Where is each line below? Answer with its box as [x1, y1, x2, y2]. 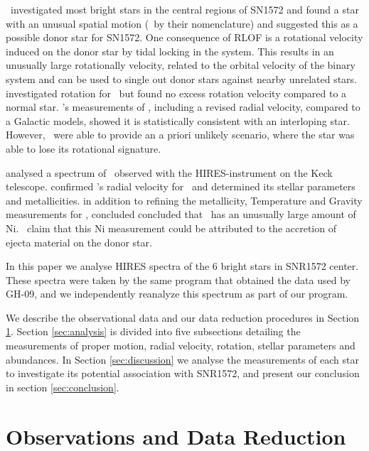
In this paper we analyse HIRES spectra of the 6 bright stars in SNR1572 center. [6, 259, 359, 273]
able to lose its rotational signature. [6, 141, 161, 156]
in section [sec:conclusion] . [6, 379, 119, 394]
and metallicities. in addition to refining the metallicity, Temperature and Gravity [6, 192, 363, 207]
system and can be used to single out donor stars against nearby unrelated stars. [6, 71, 357, 86]
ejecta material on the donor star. [6, 234, 152, 249]
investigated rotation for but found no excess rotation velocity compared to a [6, 85, 347, 100]
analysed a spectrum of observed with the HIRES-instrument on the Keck [6, 165, 333, 180]
